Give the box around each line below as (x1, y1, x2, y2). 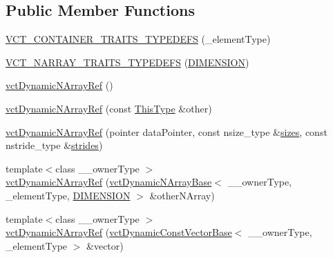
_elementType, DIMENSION (6, 188, 131, 202)
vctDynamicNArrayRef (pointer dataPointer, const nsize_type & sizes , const (6, 124, 327, 139)
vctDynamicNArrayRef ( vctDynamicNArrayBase (6, 175, 212, 189)
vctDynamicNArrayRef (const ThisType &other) (6, 101, 212, 115)
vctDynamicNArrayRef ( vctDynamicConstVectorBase (6, 225, 232, 239)
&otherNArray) (149, 188, 215, 202)
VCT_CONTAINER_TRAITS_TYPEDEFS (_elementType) (6, 32, 271, 46)
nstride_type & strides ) (6, 138, 103, 152)
